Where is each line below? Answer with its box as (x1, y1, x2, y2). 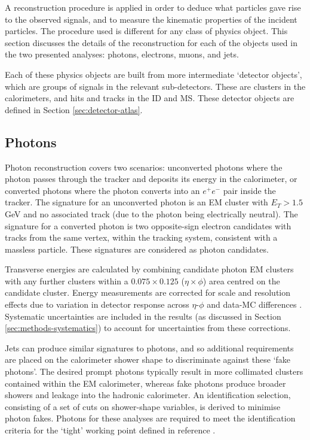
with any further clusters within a (5, 274, 128, 287)
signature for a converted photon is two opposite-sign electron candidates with (5, 219, 291, 232)
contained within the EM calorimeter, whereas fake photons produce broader (5, 377, 286, 389)
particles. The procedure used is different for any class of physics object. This (5, 25, 288, 37)
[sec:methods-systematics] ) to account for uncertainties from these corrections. (5, 321, 291, 334)
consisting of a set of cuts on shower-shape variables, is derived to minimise (5, 400, 281, 412)
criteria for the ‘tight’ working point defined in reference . (5, 424, 216, 436)
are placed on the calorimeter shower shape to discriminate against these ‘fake (5, 353, 291, 366)
